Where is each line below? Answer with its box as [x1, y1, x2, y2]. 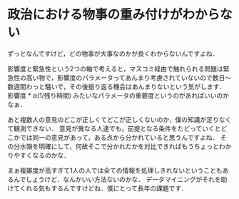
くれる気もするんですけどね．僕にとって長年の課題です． [19, 183, 188, 193]
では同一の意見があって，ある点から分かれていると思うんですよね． [19, 133, 219, 141]
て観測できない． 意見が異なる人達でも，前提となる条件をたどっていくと [7, 124, 221, 133]
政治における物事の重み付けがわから [7, 6, 220, 23]
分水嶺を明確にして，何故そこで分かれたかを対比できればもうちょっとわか [13, 142, 232, 150]
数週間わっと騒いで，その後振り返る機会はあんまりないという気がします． [7, 82, 226, 91]
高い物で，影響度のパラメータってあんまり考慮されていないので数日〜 [26, 73, 232, 82]
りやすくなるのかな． [7, 150, 70, 159]
